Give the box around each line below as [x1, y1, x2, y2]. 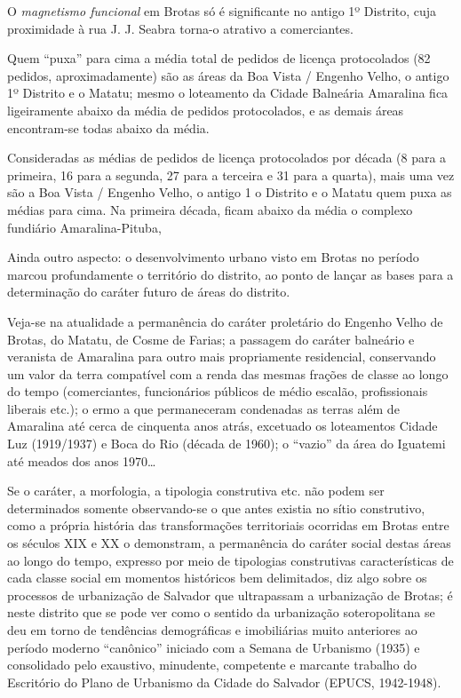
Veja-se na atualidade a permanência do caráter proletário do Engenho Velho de [7, 312, 443, 330]
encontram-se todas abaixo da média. [7, 118, 210, 137]
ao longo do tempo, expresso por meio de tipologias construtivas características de [7, 551, 454, 569]
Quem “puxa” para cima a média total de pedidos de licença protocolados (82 [7, 49, 431, 67]
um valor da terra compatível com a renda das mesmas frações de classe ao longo [7, 364, 449, 383]
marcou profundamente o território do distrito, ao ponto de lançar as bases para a [7, 265, 454, 283]
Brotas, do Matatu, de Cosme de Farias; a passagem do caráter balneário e [7, 329, 415, 348]
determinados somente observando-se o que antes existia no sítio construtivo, [7, 498, 425, 517]
